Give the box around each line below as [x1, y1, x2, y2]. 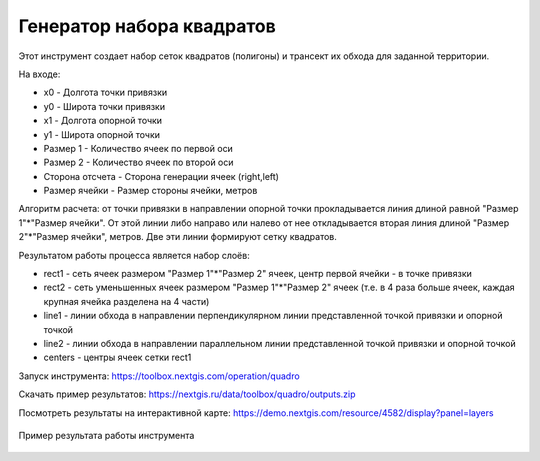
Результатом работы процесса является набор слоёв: [18, 249, 250, 261]
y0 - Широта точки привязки [43, 100, 165, 112]
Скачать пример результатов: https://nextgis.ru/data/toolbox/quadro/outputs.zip [18, 388, 356, 400]
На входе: [18, 68, 61, 80]
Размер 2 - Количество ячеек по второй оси [43, 156, 234, 169]
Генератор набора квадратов [18, 15, 277, 37]
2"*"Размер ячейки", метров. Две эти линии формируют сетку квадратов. [18, 231, 337, 243]
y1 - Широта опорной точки [43, 128, 160, 140]
